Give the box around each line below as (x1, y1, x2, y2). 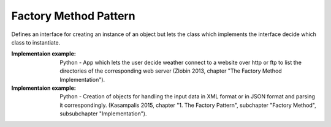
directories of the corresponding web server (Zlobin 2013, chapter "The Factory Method (59, 67, 282, 74)
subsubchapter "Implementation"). (59, 110, 147, 117)
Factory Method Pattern (11, 9, 135, 23)
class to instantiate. (11, 38, 61, 46)
